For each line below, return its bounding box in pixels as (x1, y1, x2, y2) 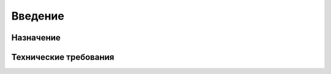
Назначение (11, 32, 61, 43)
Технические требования (11, 52, 115, 62)
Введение (11, 9, 64, 23)
